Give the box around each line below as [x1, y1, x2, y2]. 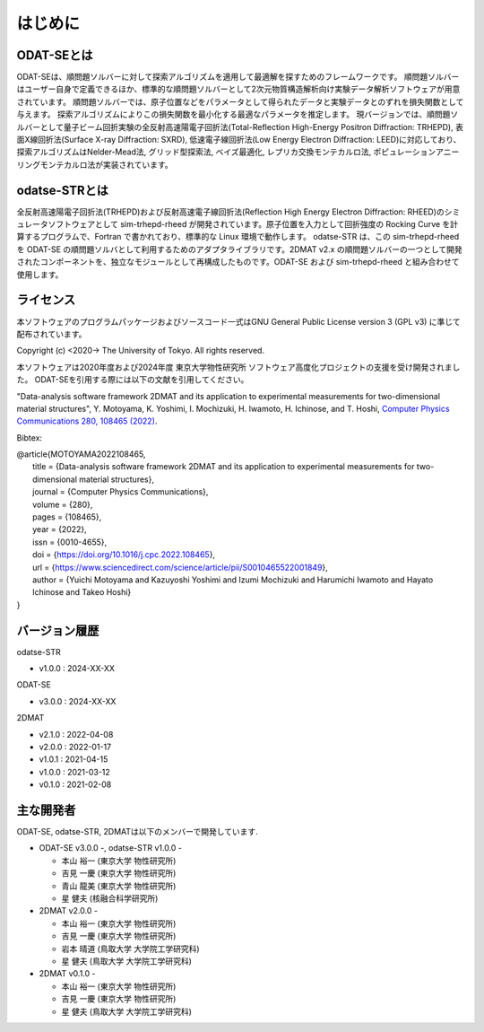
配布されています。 [16, 328, 87, 339]
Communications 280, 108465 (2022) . [16, 415, 158, 426]
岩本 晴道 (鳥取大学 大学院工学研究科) [61, 943, 201, 954]
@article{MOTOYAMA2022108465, [16, 449, 146, 459]
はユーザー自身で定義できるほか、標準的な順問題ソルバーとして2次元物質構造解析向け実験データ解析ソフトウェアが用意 [16, 83, 461, 94]
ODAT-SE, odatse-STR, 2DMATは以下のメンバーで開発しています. [16, 826, 259, 837]
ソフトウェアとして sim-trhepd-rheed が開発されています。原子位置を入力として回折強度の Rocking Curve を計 [48, 219, 459, 230]
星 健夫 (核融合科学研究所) [61, 893, 159, 904]
